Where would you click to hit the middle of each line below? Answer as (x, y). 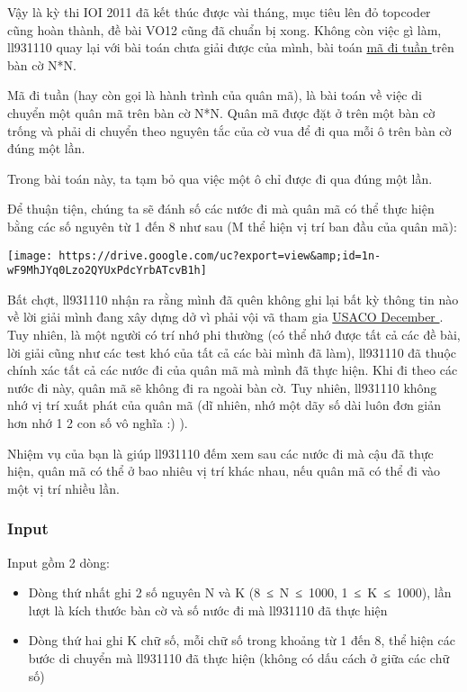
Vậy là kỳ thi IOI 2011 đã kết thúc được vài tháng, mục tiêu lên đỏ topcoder (219, 12)
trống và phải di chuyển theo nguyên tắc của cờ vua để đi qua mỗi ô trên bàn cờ (229, 130)
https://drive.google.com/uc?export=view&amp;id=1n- (220, 255)
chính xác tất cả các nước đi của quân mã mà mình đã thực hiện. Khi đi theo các (233, 370)
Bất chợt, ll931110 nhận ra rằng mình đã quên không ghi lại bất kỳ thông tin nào (233, 299)
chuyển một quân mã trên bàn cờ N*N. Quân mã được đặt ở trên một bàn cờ (221, 112)
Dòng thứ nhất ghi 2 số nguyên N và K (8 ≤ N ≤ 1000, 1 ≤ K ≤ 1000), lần (240, 592)
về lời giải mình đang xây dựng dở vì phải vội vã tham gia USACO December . (225, 317)
